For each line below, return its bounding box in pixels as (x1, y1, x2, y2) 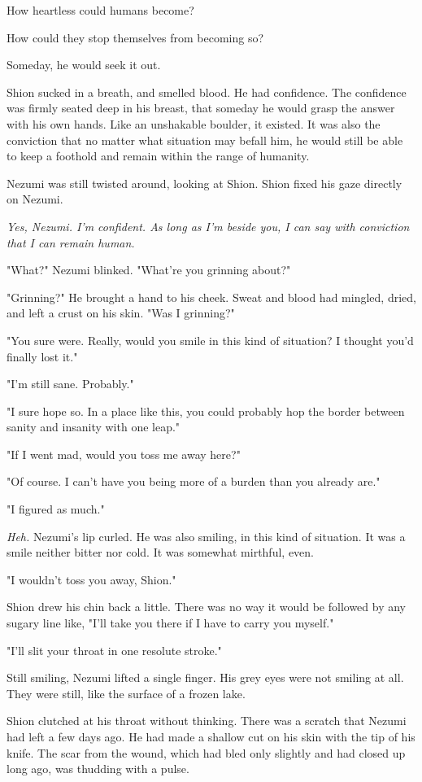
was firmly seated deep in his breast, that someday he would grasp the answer (7, 99, 395, 116)
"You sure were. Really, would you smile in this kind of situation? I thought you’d (7, 331, 414, 348)
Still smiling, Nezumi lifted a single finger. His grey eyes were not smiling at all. (7, 669, 404, 686)
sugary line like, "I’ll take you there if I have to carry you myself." (7, 614, 334, 631)
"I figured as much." (7, 500, 105, 518)
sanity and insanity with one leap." (7, 418, 181, 435)
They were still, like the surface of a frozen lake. (7, 684, 246, 701)
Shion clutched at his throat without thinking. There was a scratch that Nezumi (7, 712, 407, 729)
